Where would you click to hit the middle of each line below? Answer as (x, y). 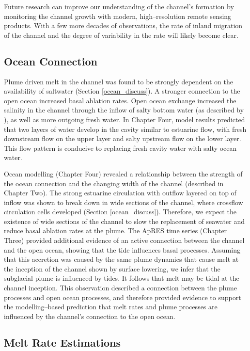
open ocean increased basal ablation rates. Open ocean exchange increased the (120, 100)
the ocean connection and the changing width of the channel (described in (114, 183)
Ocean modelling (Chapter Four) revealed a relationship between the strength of (123, 173)
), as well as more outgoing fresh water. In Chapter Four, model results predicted (125, 119)
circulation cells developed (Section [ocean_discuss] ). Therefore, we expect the (120, 212)
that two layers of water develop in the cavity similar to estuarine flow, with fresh (125, 129)
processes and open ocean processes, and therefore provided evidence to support (123, 297)
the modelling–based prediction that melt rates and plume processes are (111, 307)
